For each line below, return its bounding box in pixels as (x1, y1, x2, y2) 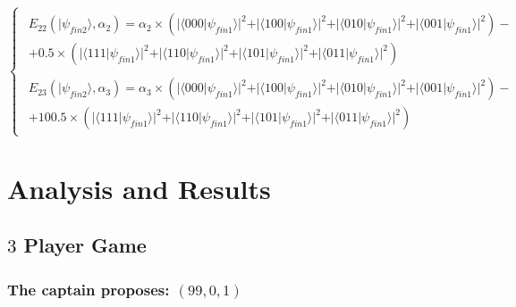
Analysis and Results (7, 170, 271, 206)
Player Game (23, 231, 147, 259)
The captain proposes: (7, 278, 170, 300)
